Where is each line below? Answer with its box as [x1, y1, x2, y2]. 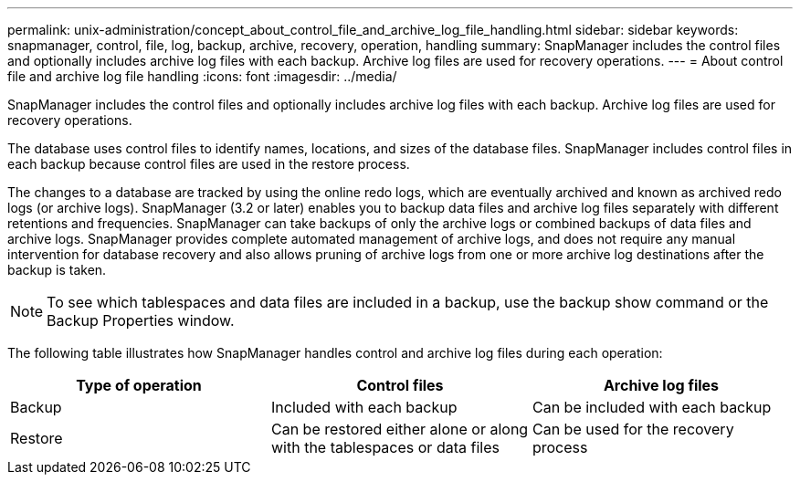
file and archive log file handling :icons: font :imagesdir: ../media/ [7, 68, 397, 84]
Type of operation [76, 376, 202, 394]
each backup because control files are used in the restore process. [7, 156, 410, 172]
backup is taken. [7, 262, 107, 278]
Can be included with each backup [532, 398, 772, 416]
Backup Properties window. [47, 311, 235, 330]
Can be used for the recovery [532, 420, 734, 438]
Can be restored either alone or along [270, 420, 529, 438]
